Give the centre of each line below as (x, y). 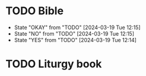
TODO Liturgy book (54, 64)
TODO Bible (34, 11)
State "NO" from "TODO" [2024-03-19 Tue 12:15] (74, 33)
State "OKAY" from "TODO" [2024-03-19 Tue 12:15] (77, 27)
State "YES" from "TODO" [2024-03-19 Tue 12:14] (75, 40)
